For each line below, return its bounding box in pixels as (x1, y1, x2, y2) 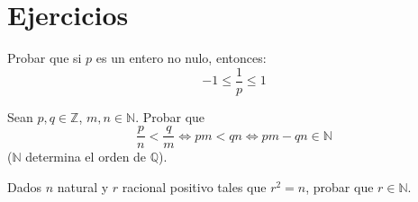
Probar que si (7, 48, 82, 67)
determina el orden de (25, 147, 147, 166)
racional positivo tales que (122, 178, 267, 197)
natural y (57, 178, 109, 197)
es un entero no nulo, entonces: (95, 48, 267, 67)
